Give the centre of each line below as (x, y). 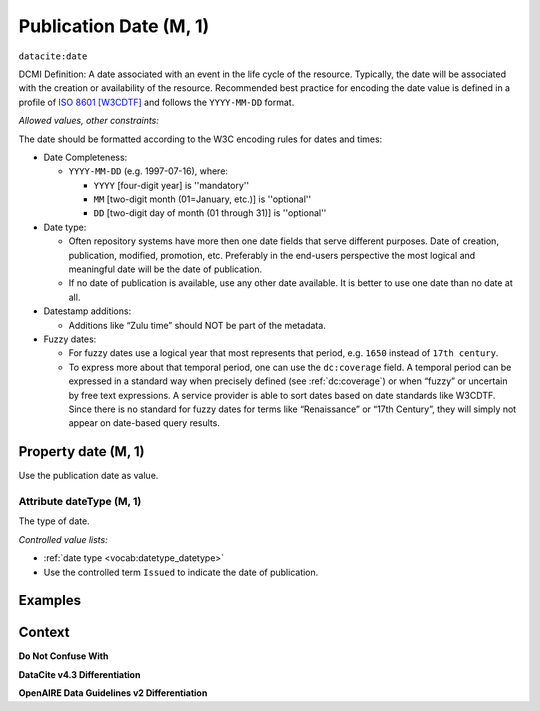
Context (44, 632)
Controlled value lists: (63, 539)
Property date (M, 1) (81, 451)
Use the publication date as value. (88, 476)
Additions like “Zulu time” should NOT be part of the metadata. (197, 325)
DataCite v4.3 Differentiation (79, 674)
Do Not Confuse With (63, 656)
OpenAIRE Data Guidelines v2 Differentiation (113, 693)
